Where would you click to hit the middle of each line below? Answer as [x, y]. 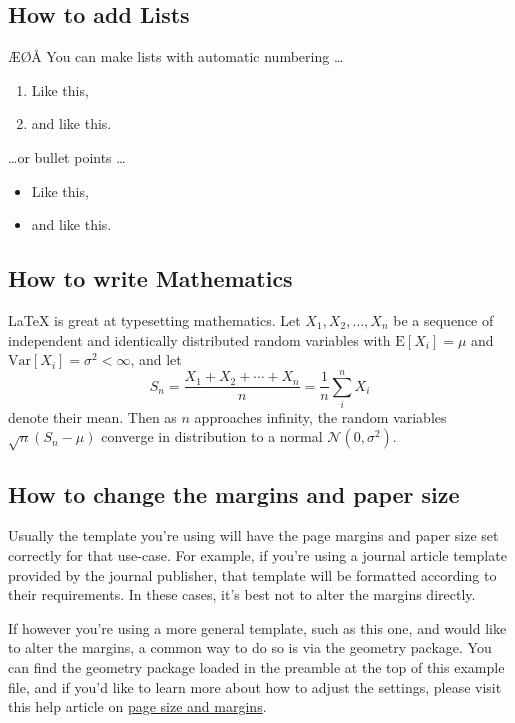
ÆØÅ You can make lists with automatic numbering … [176, 56]
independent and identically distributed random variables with [199, 339]
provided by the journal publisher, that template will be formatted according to [252, 574]
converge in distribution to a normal [212, 436]
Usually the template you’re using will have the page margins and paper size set [253, 535]
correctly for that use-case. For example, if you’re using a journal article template [257, 555]
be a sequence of [443, 319]
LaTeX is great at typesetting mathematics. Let [154, 319]
